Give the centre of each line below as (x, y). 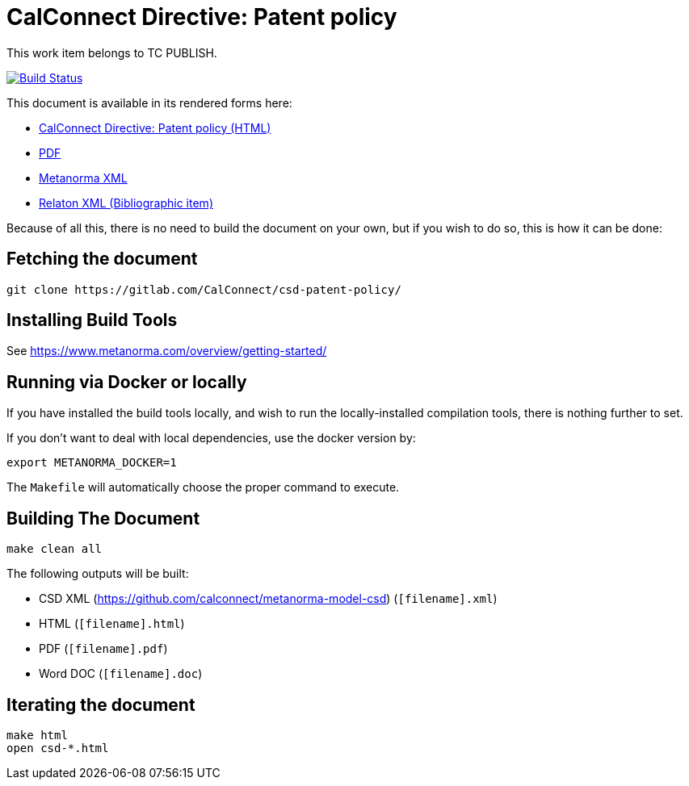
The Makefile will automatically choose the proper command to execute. (203, 487)
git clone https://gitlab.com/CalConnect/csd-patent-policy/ (204, 289)
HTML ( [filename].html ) (112, 624)
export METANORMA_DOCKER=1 (92, 463)
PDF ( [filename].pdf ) (103, 649)
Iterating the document (101, 704)
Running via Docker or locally (127, 382)
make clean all (55, 549)
